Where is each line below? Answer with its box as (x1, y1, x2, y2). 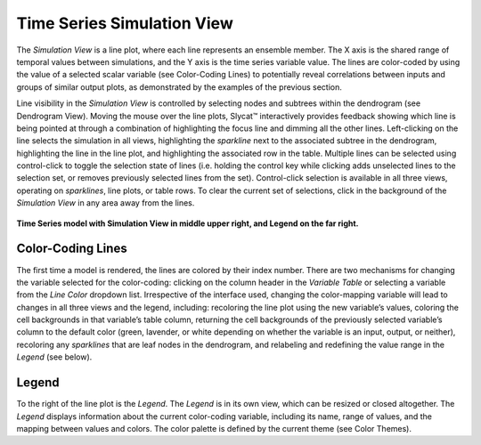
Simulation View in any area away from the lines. (16, 198, 195, 208)
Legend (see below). (16, 352, 93, 362)
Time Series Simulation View (16, 13, 233, 33)
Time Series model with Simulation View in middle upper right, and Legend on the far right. (16, 218, 359, 229)
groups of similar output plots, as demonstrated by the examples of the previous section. (16, 81, 343, 93)
